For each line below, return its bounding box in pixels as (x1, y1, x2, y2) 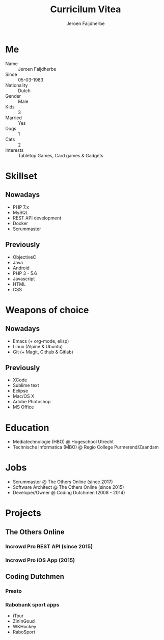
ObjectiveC (12, 254, 37, 260)
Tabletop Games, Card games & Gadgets (18, 152, 103, 158)
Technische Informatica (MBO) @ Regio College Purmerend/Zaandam (12, 444, 159, 450)
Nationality (5, 82, 28, 88)
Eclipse (12, 388, 29, 394)
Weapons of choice (5, 304, 89, 316)
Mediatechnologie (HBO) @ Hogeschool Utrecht (12, 439, 114, 445)
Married (5, 115, 22, 121)
